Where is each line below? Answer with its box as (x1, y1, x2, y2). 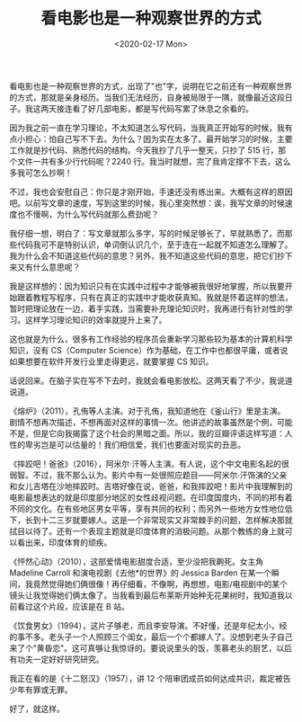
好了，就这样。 (9, 703, 65, 714)
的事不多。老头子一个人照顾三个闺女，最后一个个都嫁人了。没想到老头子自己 (9, 631, 293, 642)
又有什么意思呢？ (16, 262, 81, 272)
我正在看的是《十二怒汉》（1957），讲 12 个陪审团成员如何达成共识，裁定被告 (9, 673, 291, 683)
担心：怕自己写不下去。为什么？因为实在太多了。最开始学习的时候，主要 (24, 133, 293, 144)
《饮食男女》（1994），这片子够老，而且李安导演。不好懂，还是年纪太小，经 (9, 619, 288, 630)
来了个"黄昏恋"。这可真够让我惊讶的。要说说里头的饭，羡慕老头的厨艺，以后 (9, 642, 293, 653)
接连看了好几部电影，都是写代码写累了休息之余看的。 (56, 103, 253, 113)
